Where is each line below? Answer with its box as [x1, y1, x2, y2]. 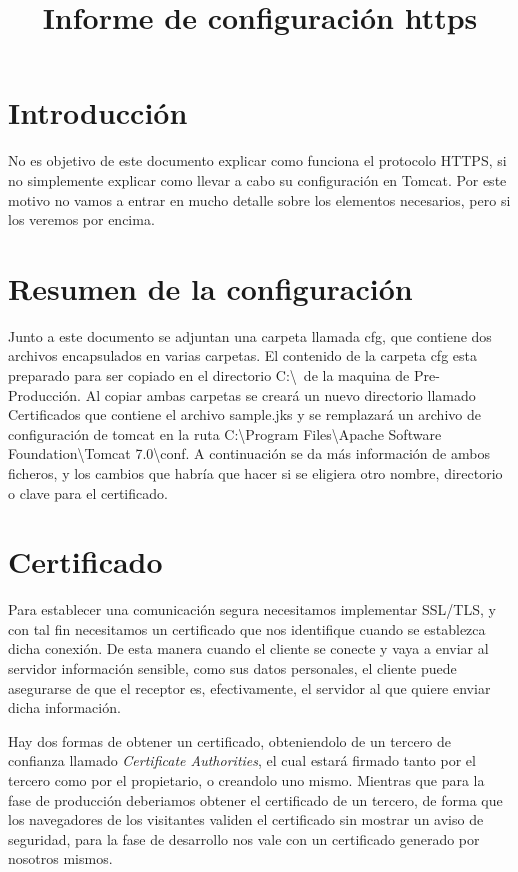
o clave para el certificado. [8, 482, 168, 503]
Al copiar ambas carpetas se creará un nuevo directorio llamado [85, 384, 476, 405]
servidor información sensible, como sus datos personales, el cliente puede [8, 658, 457, 679]
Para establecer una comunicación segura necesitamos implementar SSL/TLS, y [8, 599, 496, 620]
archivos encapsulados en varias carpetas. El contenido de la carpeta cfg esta [8, 345, 477, 366]
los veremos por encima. [8, 209, 155, 230]
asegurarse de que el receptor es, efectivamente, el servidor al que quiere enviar [8, 677, 491, 698]
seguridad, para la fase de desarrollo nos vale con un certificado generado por [8, 828, 480, 849]
